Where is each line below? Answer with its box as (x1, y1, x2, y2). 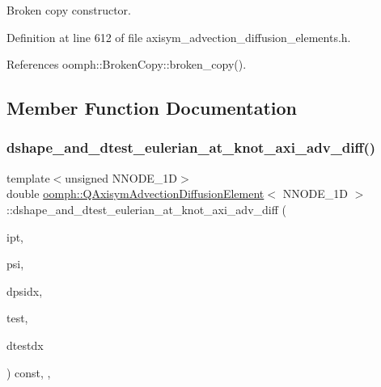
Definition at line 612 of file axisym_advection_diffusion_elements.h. (6, 28, 351, 45)
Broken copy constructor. (6, 2, 131, 18)
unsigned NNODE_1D (65, 169, 178, 186)
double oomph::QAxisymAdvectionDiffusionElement (6, 185, 265, 202)
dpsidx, (6, 282, 43, 299)
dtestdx (6, 336, 44, 353)
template (6, 169, 50, 186)
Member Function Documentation (6, 95, 298, 120)
